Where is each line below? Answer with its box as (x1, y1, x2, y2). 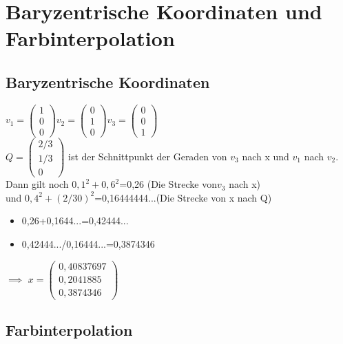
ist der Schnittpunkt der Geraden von (68, 149, 227, 163)
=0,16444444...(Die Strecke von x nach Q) (94, 190, 272, 204)
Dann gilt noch (6, 177, 69, 191)
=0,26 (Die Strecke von (119, 177, 218, 191)
